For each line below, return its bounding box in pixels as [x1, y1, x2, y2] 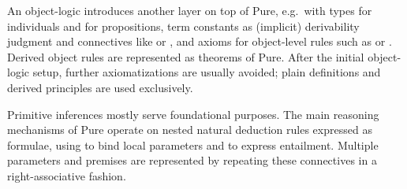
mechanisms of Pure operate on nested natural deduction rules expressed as [7, 121, 372, 138]
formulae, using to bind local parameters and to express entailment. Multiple [7, 136, 379, 153]
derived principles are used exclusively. [7, 79, 193, 95]
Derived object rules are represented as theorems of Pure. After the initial [7, 48, 364, 65]
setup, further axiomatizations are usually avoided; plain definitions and [32, 64, 381, 80]
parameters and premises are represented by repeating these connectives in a [7, 152, 377, 169]
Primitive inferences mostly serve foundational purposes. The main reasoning [7, 106, 379, 122]
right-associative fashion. [7, 167, 126, 183]
